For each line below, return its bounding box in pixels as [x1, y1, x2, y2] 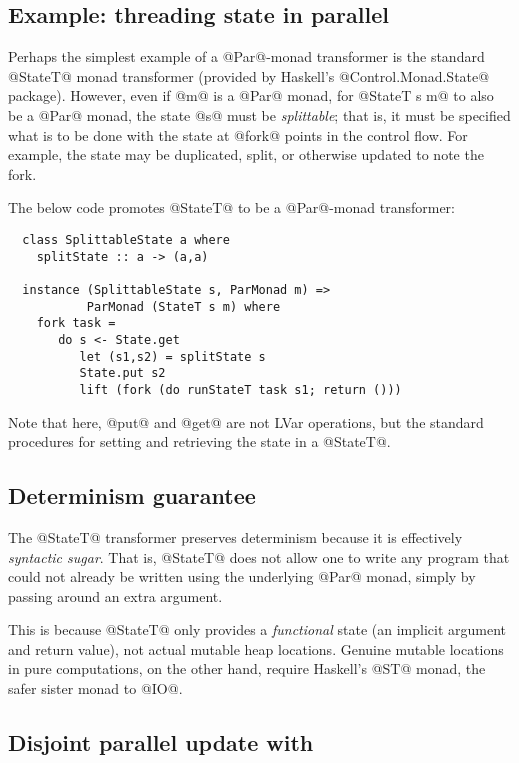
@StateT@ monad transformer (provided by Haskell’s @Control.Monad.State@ [8, 65, 490, 86]
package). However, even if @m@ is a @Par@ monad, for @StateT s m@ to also [8, 85, 494, 106]
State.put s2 [79, 366, 166, 381]
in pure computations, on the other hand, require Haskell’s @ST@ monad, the [8, 658, 486, 679]
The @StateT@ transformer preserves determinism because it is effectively [8, 526, 463, 547]
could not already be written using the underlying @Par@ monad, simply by [8, 566, 476, 587]
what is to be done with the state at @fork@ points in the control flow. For [8, 124, 468, 145]
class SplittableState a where [22, 232, 230, 247]
